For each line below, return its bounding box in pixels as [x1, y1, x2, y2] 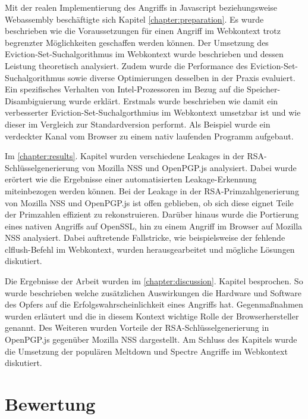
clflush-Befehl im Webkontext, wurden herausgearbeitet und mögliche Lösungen [5, 243, 295, 255]
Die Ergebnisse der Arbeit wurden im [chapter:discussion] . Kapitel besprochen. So [5, 275, 303, 287]
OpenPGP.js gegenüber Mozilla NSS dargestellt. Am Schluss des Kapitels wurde [5, 333, 297, 346]
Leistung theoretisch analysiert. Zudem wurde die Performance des [5, 59, 248, 72]
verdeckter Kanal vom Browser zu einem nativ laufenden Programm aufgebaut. [5, 129, 294, 142]
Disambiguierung [5, 94, 66, 107]
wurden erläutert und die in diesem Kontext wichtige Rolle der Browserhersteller [5, 309, 299, 322]
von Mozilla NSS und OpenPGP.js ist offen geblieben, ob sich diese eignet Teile [5, 196, 294, 209]
